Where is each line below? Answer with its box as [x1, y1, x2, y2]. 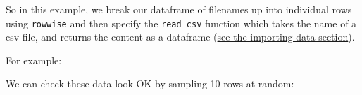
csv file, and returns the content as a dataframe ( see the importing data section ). [6, 29, 355, 44]
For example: [6, 52, 62, 67]
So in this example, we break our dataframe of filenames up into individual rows [6, 2, 352, 16]
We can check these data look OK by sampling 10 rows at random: [6, 76, 294, 91]
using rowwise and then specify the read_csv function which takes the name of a [6, 15, 357, 30]
